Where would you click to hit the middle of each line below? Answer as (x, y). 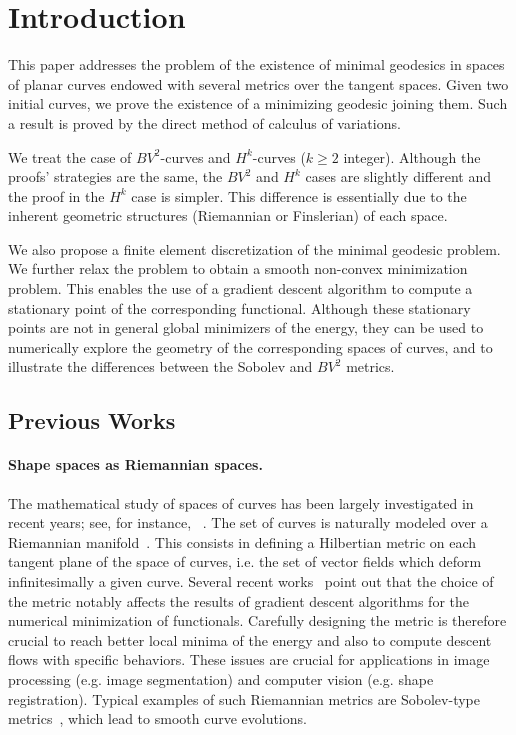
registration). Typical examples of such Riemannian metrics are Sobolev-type (244, 698)
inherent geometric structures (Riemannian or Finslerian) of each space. (228, 215)
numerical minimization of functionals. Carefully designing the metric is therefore (257, 620)
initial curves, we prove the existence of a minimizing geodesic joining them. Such (258, 103)
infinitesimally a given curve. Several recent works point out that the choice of (251, 580)
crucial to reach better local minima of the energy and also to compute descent (250, 639)
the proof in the (56, 195)
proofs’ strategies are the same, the (115, 176)
